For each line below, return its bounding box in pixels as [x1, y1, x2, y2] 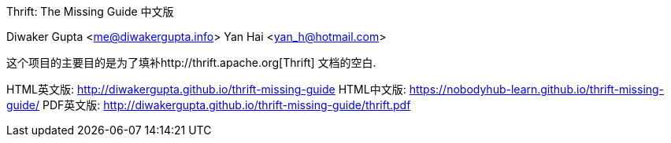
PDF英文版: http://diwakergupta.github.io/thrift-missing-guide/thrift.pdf [42, 98, 411, 112]
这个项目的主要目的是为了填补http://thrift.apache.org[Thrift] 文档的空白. [6, 56, 376, 69]
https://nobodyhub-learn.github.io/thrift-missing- [409, 82, 665, 96]
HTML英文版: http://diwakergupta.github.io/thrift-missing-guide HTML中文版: [6, 82, 406, 96]
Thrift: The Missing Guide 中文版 [6, 5, 174, 18]
